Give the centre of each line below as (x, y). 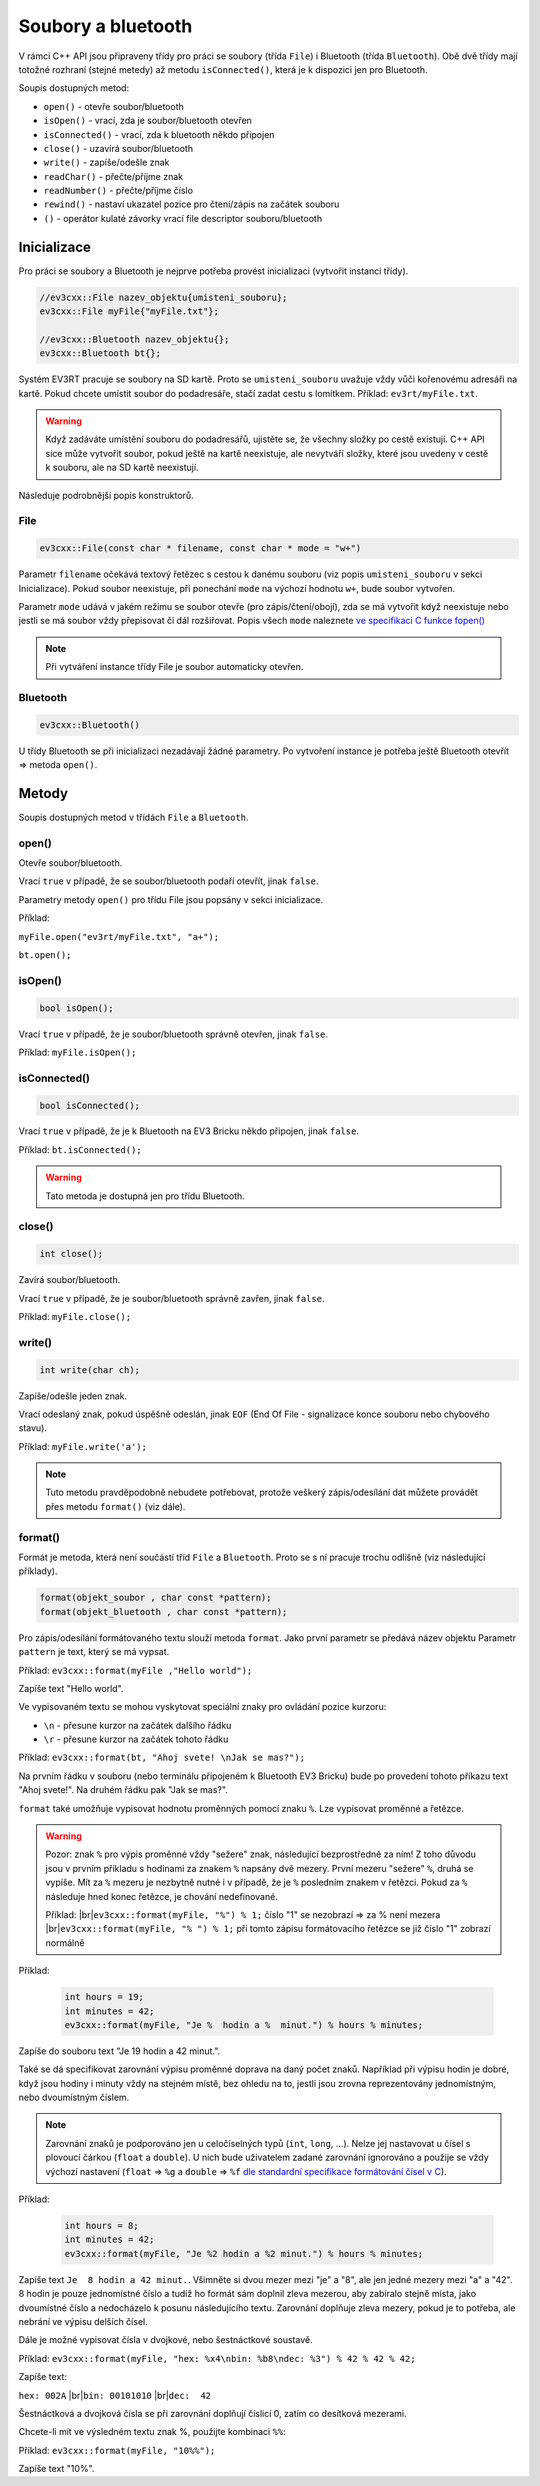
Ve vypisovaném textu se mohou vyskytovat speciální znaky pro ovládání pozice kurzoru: (202, 1707)
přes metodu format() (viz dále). (115, 1506)
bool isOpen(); (76, 1008)
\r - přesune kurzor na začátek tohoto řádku (136, 1739)
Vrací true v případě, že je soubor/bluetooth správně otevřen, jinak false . (173, 1034)
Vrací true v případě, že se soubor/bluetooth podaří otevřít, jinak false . (168, 881)
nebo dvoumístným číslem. (74, 2097)
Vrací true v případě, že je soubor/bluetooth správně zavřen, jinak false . (171, 1298)
